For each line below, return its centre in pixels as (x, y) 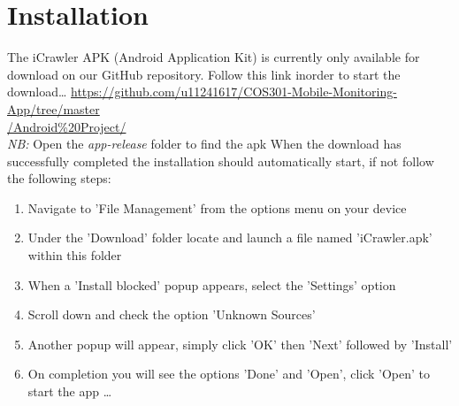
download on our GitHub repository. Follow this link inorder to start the (204, 74)
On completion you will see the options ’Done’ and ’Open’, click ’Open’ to (229, 374)
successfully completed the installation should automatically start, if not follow (221, 161)
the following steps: (59, 178)
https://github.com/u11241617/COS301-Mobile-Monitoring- (234, 92)
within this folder (75, 255)
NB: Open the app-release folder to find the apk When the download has (204, 144)
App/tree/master (54, 108)
